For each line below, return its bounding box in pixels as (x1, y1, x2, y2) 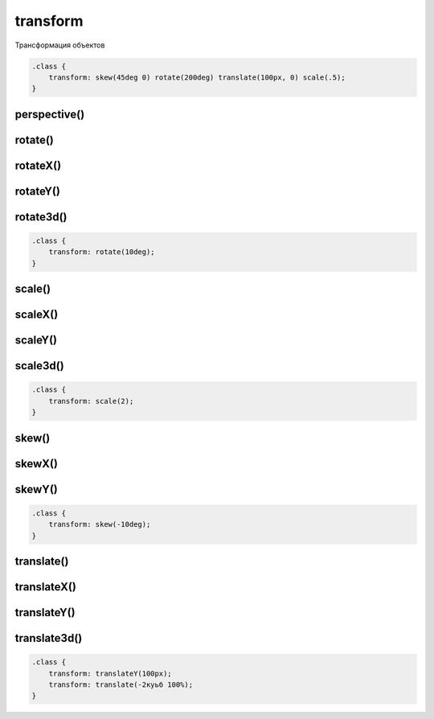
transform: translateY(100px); (48, 668, 172, 678)
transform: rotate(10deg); (48, 248, 156, 257)
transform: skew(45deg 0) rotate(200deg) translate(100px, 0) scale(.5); (48, 72, 346, 82)
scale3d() (14, 359, 64, 373)
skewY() (14, 483, 58, 496)
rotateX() (14, 158, 62, 172)
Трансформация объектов (14, 40, 105, 50)
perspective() (14, 107, 85, 121)
